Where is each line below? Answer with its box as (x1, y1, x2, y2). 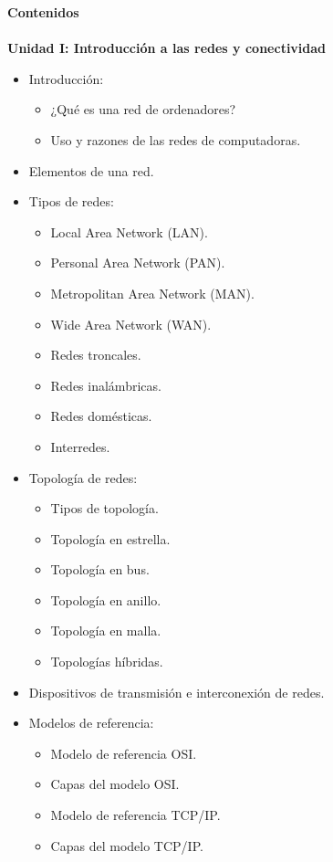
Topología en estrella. (50, 529, 171, 548)
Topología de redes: (28, 468, 138, 487)
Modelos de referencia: (28, 713, 154, 732)
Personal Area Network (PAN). (50, 253, 225, 272)
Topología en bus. (50, 560, 150, 579)
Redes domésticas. (50, 406, 152, 426)
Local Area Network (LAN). (50, 222, 208, 241)
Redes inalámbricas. (50, 375, 161, 394)
